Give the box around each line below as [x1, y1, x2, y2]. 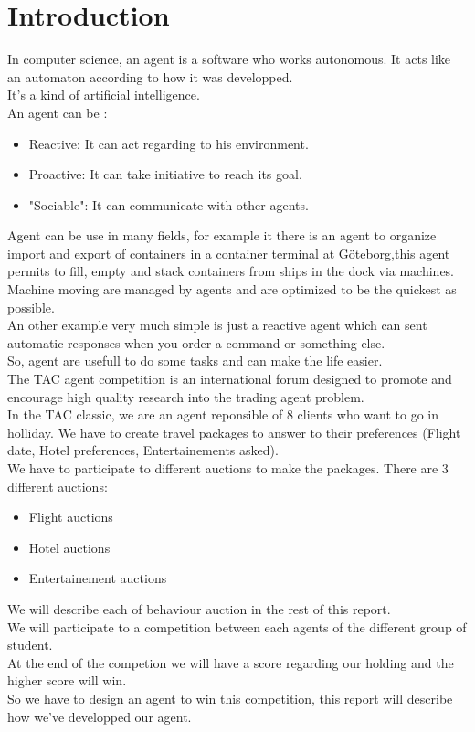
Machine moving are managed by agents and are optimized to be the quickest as [7, 280, 457, 299]
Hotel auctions [28, 537, 111, 557]
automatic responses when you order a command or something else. [7, 333, 385, 352]
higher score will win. [7, 671, 127, 690]
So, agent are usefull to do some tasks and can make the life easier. [7, 351, 383, 370]
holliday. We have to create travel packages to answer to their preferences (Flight [7, 422, 461, 441]
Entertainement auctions [28, 568, 167, 588]
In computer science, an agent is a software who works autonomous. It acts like [7, 49, 451, 69]
